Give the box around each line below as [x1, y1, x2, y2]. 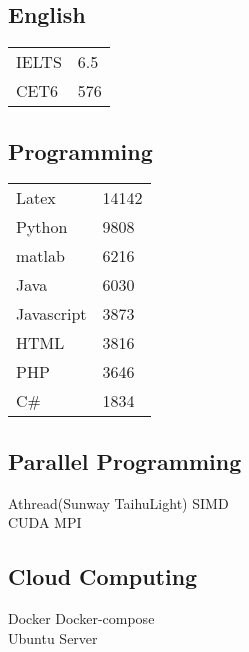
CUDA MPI [8, 512, 82, 533]
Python [16, 215, 68, 239]
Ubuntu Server [8, 627, 98, 648]
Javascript [16, 302, 87, 326]
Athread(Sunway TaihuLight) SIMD [8, 492, 229, 513]
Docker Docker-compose [8, 608, 155, 628]
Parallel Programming [8, 445, 242, 476]
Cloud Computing [8, 561, 198, 592]
